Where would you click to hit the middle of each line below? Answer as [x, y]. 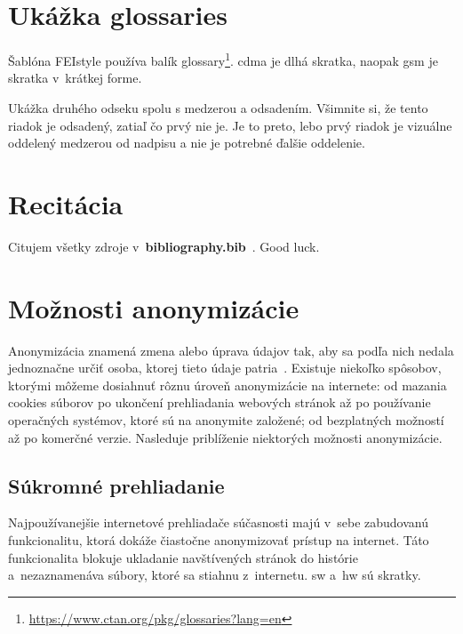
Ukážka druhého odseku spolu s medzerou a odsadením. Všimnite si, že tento [218, 107]
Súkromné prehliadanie [116, 485]
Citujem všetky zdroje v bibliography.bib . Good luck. [164, 246]
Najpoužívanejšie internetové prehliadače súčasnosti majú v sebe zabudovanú [218, 522]
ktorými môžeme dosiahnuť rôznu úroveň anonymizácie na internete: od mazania [228, 385]
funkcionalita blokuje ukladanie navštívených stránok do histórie [183, 557]
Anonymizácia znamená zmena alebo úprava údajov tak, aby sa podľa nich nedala [231, 350]
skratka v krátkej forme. [75, 78]
